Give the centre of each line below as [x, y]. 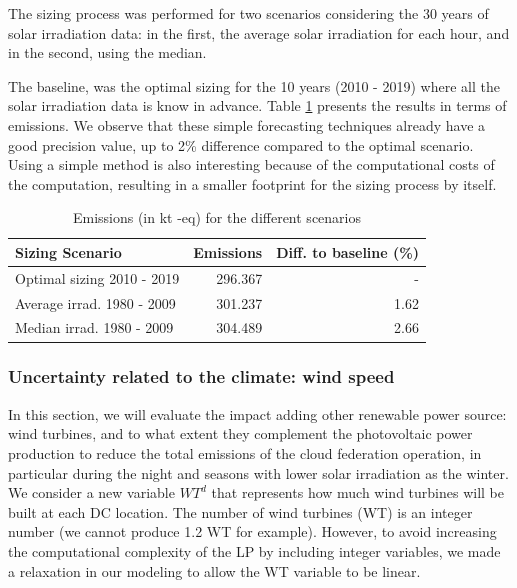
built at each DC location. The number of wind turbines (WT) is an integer [240, 511]
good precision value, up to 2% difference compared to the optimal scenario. [241, 144]
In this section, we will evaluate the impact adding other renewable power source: [257, 413]
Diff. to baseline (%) [347, 251]
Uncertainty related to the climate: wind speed [201, 376]
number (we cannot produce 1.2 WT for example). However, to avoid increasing [252, 531]
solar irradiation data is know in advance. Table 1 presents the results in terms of [257, 105]
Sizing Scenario [68, 251]
